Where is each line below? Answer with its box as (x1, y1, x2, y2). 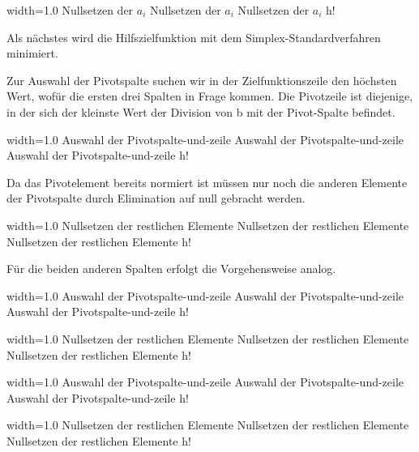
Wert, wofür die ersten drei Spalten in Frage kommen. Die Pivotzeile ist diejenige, (6, 87, 413, 104)
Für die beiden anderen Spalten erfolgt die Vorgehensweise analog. (6, 260, 336, 277)
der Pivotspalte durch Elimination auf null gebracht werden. (6, 190, 306, 207)
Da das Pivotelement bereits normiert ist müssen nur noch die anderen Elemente (6, 173, 408, 190)
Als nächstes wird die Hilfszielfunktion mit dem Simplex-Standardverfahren (6, 28, 381, 45)
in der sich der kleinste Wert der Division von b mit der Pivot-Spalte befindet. (6, 103, 395, 120)
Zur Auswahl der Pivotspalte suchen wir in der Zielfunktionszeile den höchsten (6, 71, 397, 88)
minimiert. (6, 45, 58, 62)
